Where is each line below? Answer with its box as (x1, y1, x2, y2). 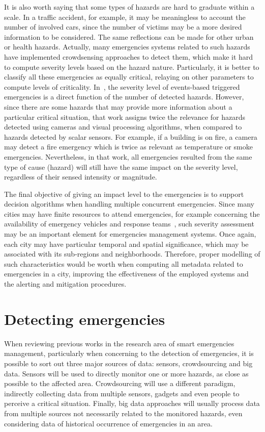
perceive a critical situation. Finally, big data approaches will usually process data (4, 398, 260, 409)
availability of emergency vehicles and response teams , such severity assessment (4, 218, 254, 229)
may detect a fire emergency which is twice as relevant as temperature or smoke (4, 141, 253, 152)
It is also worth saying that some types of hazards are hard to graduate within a (4, 2, 255, 12)
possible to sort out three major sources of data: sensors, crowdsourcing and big (4, 358, 253, 368)
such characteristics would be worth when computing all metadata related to (4, 258, 243, 269)
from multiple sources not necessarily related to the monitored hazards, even (4, 408, 243, 418)
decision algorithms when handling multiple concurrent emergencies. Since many (4, 198, 254, 209)
